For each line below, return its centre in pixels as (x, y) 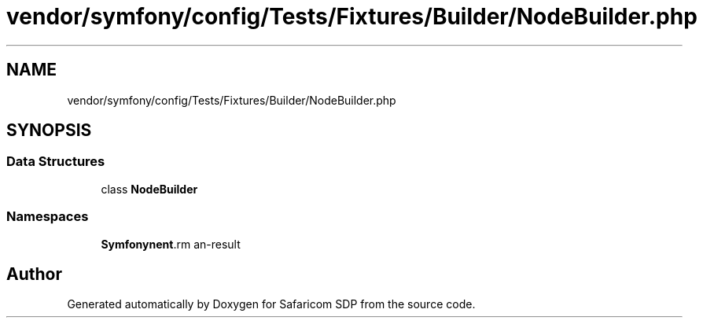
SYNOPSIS (49, 131)
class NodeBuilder (149, 189)
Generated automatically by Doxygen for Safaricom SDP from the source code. (271, 304)
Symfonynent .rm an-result (171, 244)
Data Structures (56, 162)
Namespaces (48, 217)
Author (34, 274)
